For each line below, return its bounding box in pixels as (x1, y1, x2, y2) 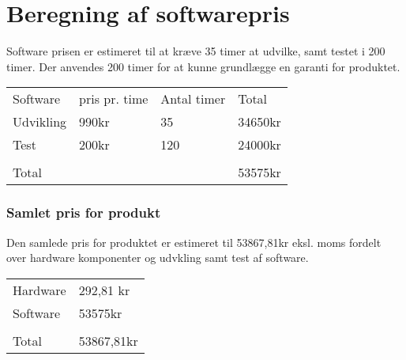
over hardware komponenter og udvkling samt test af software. (6, 249, 309, 266)
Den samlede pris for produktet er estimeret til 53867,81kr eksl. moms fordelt (6, 233, 382, 250)
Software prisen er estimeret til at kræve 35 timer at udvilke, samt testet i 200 (6, 43, 385, 59)
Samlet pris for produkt (6, 203, 161, 222)
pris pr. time (79, 89, 148, 108)
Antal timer (160, 89, 226, 108)
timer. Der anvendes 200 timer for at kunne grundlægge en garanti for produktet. (6, 58, 400, 74)
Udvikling (13, 112, 67, 131)
